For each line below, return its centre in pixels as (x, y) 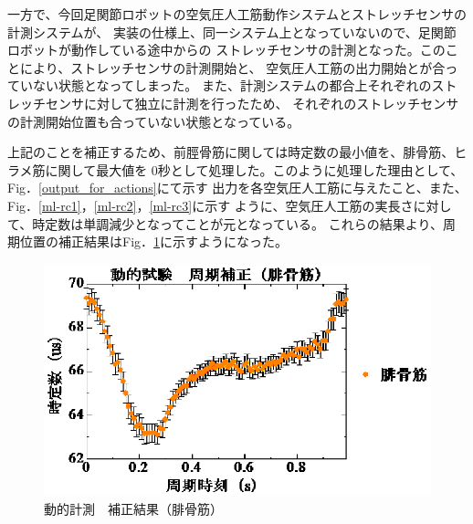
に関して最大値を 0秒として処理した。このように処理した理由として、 (254, 169)
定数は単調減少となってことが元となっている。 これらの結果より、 (244, 223)
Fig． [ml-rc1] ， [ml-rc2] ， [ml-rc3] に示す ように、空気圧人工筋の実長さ (210, 205)
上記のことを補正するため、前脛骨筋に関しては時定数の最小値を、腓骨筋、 (231, 152)
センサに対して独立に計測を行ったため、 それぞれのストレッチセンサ (252, 103)
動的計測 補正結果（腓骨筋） (133, 509)
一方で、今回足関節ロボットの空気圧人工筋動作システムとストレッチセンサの (237, 14)
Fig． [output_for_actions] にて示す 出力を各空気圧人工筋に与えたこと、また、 (237, 188)
